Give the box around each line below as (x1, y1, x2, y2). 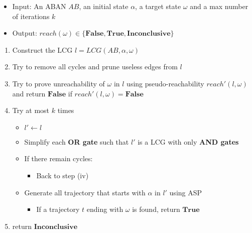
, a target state (135, 1, 181, 11)
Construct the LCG (12, 44, 73, 55)
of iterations (12, 11, 50, 21)
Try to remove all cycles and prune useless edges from (12, 61, 178, 72)
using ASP (169, 187, 202, 197)
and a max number (190, 1, 248, 11)
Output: (12, 28, 37, 38)
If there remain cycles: (24, 153, 93, 164)
